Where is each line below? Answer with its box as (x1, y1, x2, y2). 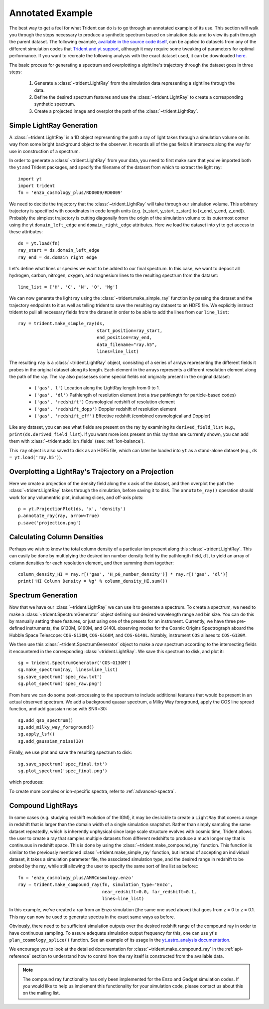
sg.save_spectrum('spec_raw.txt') (18, 673, 102, 679)
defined (9, 625, 25, 631)
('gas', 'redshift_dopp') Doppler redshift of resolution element (34, 406, 177, 412)
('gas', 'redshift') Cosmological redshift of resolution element (34, 399, 175, 405)
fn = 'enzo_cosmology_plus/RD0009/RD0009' (18, 190, 124, 195)
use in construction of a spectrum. (9, 148, 80, 154)
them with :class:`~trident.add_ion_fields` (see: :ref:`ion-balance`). (9, 438, 145, 444)
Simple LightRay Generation (9, 121, 98, 130)
